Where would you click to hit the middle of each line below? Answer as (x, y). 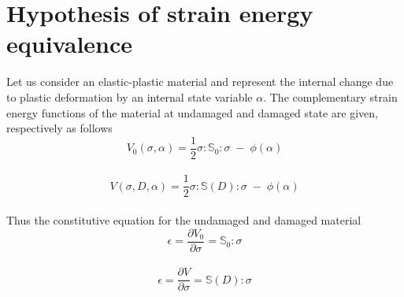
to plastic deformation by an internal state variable (130, 97)
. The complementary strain (330, 97)
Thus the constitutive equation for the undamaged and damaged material (184, 220)
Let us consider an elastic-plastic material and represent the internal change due (200, 82)
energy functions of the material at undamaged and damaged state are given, (192, 112)
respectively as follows (59, 128)
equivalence (70, 44)
